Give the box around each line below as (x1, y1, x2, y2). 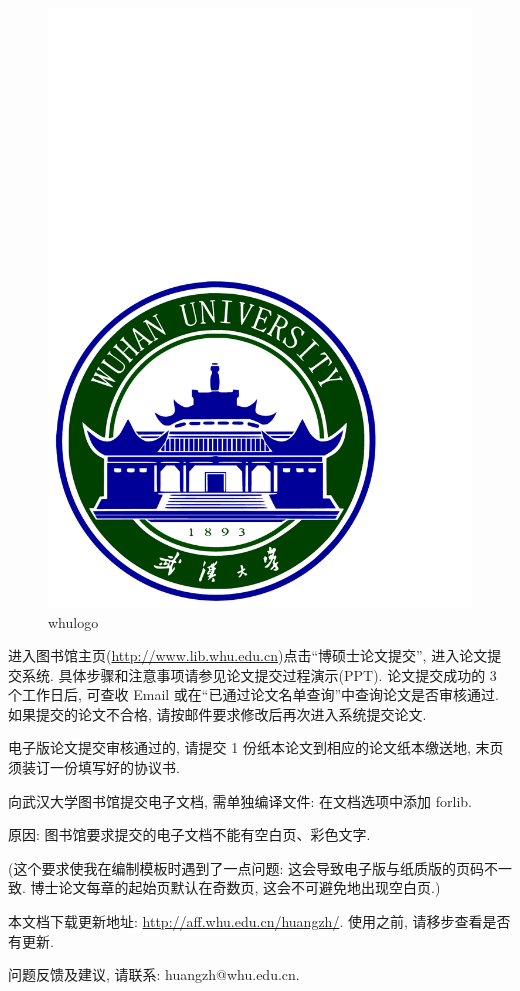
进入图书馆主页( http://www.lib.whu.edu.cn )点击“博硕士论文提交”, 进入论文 (8, 645, 488, 666)
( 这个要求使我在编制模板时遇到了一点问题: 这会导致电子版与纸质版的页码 (8, 857, 485, 878)
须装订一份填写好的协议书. (8, 757, 180, 778)
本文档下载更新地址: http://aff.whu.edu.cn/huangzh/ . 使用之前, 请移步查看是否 (8, 911, 511, 932)
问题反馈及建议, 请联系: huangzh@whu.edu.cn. (8, 964, 300, 985)
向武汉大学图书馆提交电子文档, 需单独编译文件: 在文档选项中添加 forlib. (8, 790, 472, 811)
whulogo (48, 611, 99, 632)
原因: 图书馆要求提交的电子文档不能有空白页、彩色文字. (8, 824, 371, 845)
